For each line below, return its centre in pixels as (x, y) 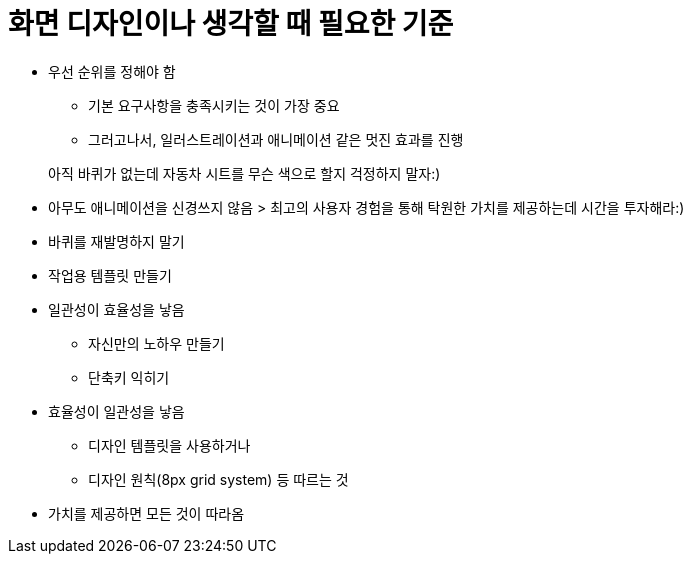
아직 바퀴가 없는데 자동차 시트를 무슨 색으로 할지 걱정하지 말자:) (244, 173)
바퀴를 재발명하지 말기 (116, 241)
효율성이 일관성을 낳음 (116, 411)
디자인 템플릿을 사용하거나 (169, 445)
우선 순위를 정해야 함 (112, 71)
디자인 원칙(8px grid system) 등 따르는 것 (218, 479)
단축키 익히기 (129, 377)
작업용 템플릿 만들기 (110, 275)
